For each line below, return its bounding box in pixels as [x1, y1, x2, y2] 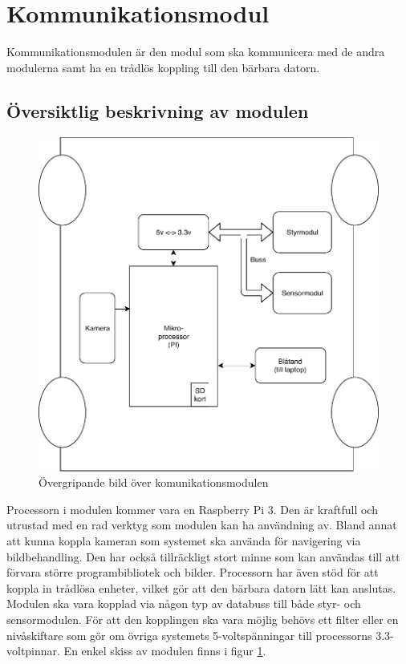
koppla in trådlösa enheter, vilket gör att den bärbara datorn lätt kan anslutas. [6, 579, 396, 596]
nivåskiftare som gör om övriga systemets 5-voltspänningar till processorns [6, 626, 372, 643]
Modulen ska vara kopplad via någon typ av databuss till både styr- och [6, 595, 361, 612]
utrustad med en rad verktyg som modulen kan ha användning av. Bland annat [6, 516, 397, 533]
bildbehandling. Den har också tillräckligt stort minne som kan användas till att [6, 548, 400, 565]
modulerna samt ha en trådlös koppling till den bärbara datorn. [6, 59, 320, 75]
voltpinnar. [6, 642, 60, 659]
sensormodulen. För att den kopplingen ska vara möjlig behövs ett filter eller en [6, 611, 399, 628]
